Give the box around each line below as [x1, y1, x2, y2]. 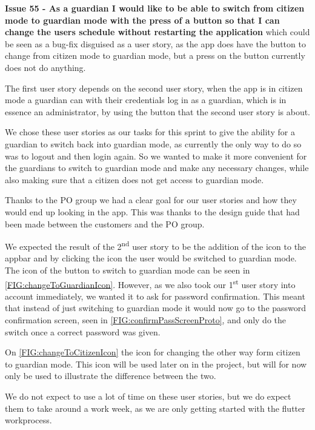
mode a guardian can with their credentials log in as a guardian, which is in [5, 93, 287, 106]
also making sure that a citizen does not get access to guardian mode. [5, 173, 264, 186]
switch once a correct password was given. [5, 325, 161, 338]
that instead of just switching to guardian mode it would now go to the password [5, 301, 307, 314]
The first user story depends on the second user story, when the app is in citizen [5, 81, 303, 94]
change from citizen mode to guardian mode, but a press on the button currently [5, 49, 305, 62]
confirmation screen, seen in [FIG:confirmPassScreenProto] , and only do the [5, 313, 287, 326]
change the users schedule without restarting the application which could [5, 25, 310, 38]
